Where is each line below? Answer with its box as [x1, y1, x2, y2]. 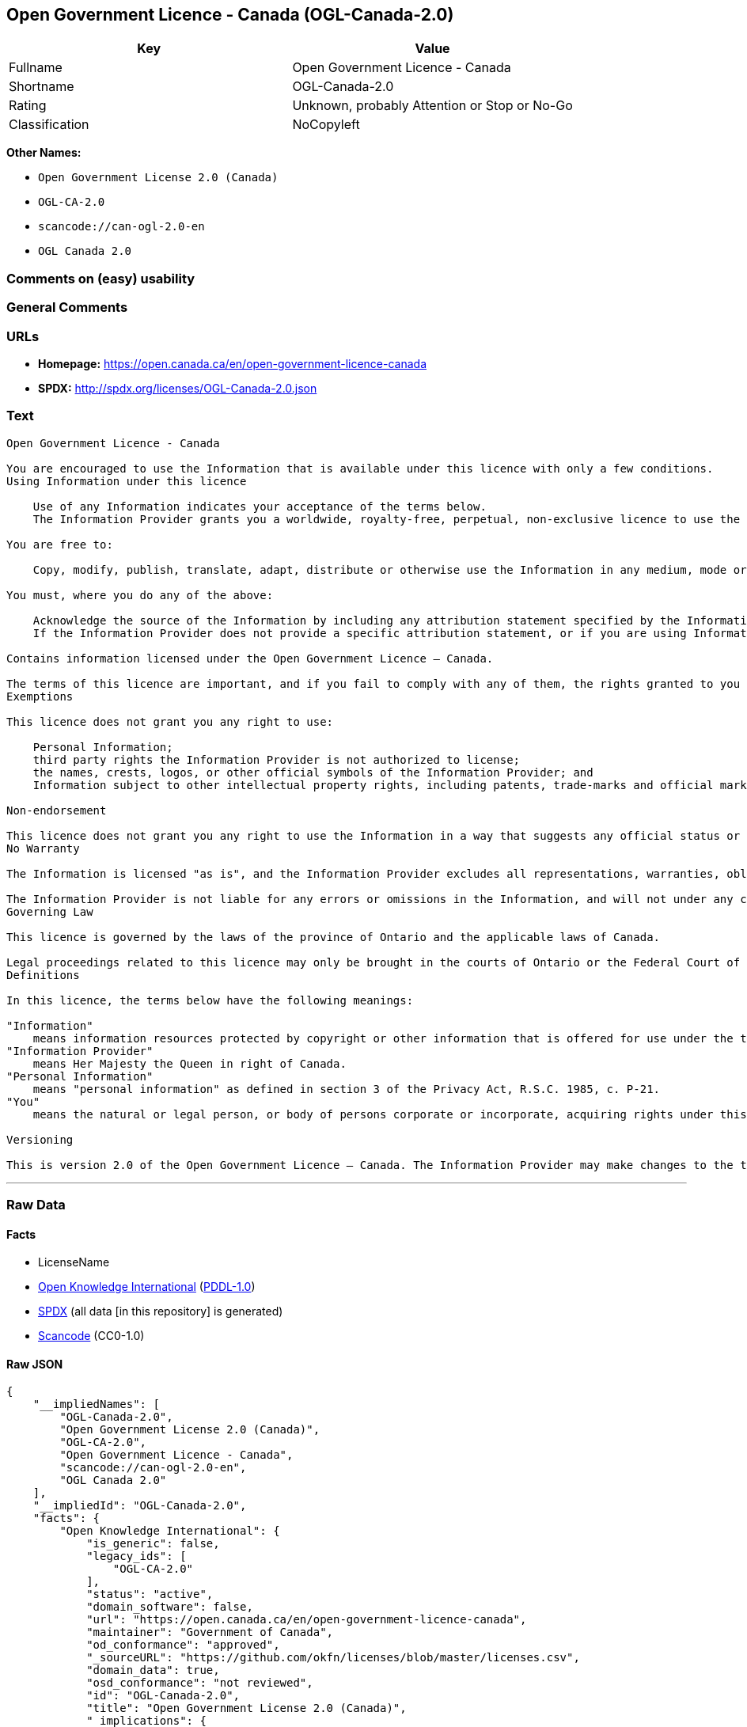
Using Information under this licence [6, 474, 247, 488]
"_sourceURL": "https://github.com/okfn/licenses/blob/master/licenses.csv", [86, 1651, 580, 1664]
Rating [9, 97, 47, 114]
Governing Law [6, 905, 93, 918]
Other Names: [6, 146, 82, 160]
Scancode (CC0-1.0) [38, 1329, 145, 1343]
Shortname [9, 78, 74, 95]
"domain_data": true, [86, 1664, 220, 1677]
